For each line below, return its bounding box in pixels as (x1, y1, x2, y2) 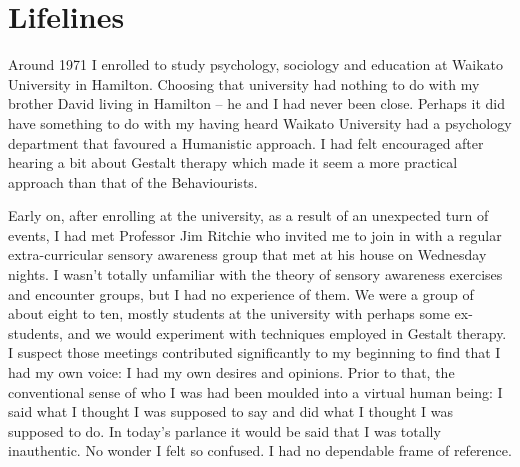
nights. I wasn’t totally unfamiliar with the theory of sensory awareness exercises (8, 264, 503, 285)
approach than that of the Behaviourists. (8, 171, 258, 192)
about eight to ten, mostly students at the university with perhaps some (8, 303, 450, 324)
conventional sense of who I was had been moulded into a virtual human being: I (8, 381, 503, 402)
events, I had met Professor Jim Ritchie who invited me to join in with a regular (8, 224, 502, 245)
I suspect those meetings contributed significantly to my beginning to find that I (8, 342, 501, 363)
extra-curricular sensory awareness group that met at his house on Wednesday (8, 244, 487, 265)
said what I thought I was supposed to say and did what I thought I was (8, 401, 453, 422)
